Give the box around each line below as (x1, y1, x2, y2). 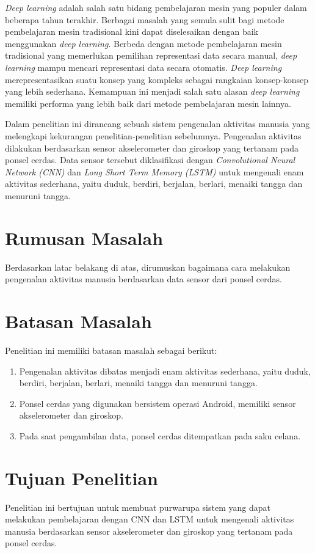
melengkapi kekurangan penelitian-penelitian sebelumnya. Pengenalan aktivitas (5, 129, 302, 142)
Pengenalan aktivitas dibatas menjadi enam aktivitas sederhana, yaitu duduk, (19, 364, 311, 377)
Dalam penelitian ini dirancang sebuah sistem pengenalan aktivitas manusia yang (5, 117, 310, 130)
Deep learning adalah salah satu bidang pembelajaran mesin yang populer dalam (5, 1, 307, 13)
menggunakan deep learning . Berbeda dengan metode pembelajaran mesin (5, 37, 282, 49)
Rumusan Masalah (5, 225, 164, 250)
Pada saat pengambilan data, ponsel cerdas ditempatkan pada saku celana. (19, 429, 301, 442)
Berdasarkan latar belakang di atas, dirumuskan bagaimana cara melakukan (5, 260, 291, 273)
